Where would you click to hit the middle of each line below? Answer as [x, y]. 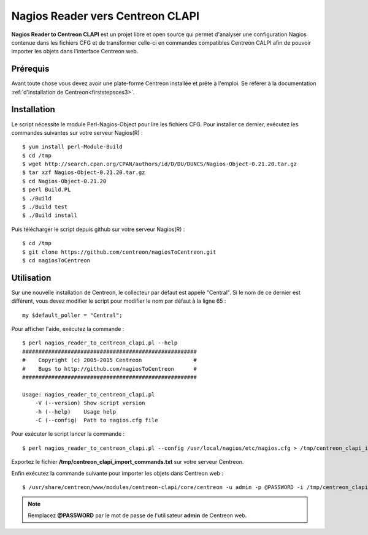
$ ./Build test [45, 207]
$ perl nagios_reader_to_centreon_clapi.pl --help [100, 343]
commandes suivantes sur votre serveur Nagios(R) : [77, 132]
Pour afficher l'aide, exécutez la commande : [68, 329]
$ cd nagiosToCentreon [56, 260]
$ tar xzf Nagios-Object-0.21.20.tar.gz [84, 173]
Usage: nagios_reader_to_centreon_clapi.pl [89, 394]
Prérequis [30, 69]
